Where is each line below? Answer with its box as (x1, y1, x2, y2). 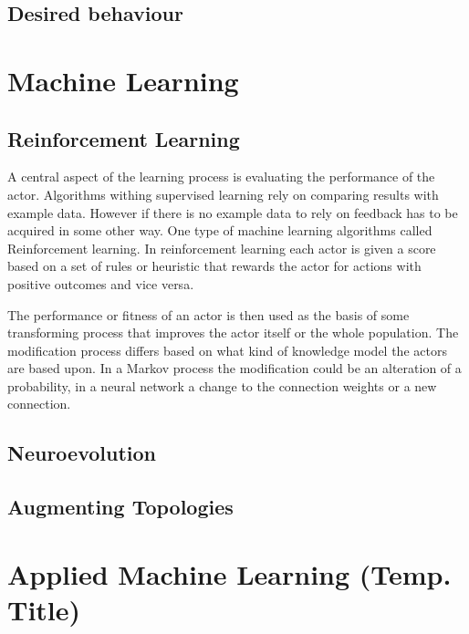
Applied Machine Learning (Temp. (7, 555, 452, 592)
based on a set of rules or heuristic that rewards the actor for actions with (7, 256, 422, 275)
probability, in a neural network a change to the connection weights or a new (7, 376, 437, 395)
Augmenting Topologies (7, 493, 234, 521)
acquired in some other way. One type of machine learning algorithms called (7, 221, 433, 240)
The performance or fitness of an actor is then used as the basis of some (7, 305, 410, 324)
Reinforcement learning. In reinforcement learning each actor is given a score (7, 238, 436, 257)
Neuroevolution (7, 439, 157, 467)
